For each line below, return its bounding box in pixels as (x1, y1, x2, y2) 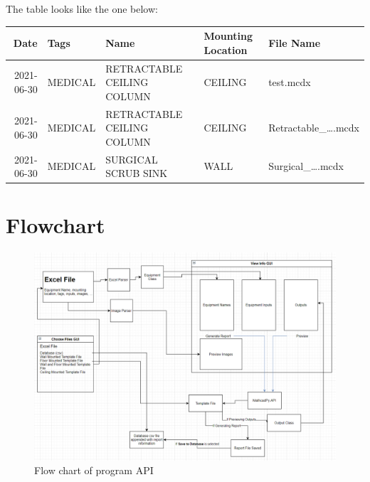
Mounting (203, 28, 253, 43)
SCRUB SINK (105, 166, 168, 181)
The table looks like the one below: (6, 1, 158, 16)
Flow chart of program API (34, 463, 154, 478)
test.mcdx (268, 75, 311, 90)
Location (203, 42, 248, 57)
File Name (268, 35, 321, 50)
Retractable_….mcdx (268, 120, 359, 135)
